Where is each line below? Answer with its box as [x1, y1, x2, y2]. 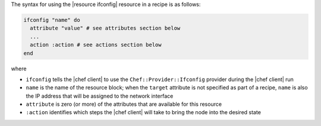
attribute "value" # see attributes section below [30, 25, 181, 32]
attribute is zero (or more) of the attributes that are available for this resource [26, 101, 222, 108]
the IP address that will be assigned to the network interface [26, 92, 174, 99]
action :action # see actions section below [30, 41, 162, 49]
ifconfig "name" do [23, 17, 80, 23]
